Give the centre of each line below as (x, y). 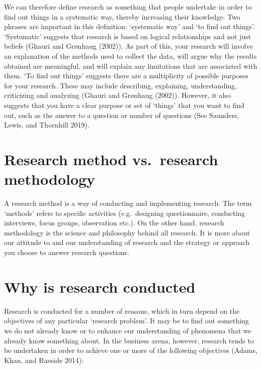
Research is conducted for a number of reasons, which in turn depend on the (122, 311)
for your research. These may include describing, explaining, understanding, (120, 85)
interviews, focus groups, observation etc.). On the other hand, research (114, 223)
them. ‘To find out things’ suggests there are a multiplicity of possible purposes (126, 76)
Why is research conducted (100, 286)
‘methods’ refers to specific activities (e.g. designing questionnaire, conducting (125, 213)
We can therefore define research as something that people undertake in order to (128, 7)
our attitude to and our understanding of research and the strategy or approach (127, 242)
